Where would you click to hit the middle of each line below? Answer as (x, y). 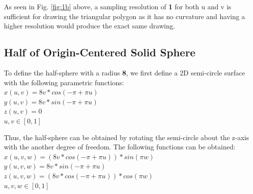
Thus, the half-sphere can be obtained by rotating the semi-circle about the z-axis (126, 137)
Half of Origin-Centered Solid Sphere (100, 52)
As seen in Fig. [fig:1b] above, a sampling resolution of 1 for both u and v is (118, 6)
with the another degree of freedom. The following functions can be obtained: (120, 147)
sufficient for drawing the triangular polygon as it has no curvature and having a (125, 16)
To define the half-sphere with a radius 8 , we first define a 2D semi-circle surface (125, 72)
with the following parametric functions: (64, 82)
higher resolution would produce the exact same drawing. (90, 26)
